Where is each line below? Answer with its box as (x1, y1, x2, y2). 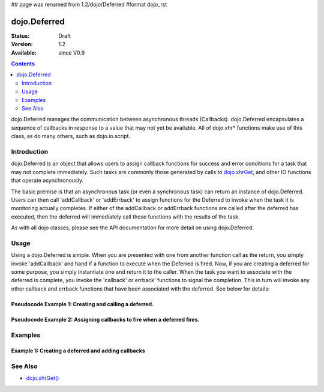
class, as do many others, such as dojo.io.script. (11, 133, 131, 140)
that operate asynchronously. (11, 177, 84, 184)
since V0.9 (58, 49, 85, 56)
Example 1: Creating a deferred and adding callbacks (11, 347, 145, 354)
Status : (11, 32, 30, 39)
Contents (11, 60, 35, 67)
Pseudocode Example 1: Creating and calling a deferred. (11, 300, 154, 307)
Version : (11, 41, 33, 48)
